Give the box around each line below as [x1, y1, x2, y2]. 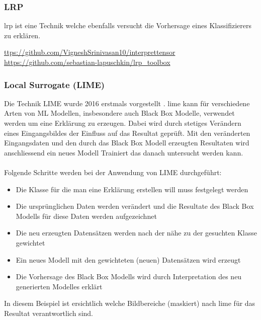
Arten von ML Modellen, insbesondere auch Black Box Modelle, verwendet [4, 108, 235, 118]
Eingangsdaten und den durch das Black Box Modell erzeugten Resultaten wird [4, 137, 249, 148]
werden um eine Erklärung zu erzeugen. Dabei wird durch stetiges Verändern [4, 118, 241, 128]
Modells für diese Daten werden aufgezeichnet [16, 210, 157, 221]
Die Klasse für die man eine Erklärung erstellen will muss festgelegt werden [16, 184, 248, 194]
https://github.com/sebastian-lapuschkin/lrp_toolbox [4, 57, 170, 67]
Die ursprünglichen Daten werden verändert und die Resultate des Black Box [16, 201, 254, 211]
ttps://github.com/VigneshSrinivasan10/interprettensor [4, 47, 176, 57]
